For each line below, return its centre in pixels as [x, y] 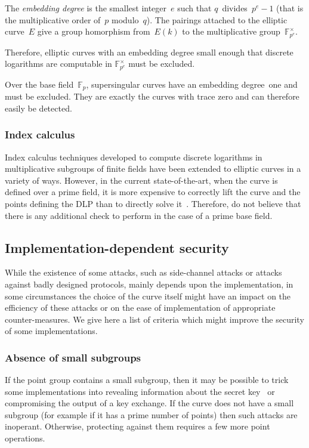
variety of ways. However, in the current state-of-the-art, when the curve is [141, 180]
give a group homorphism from [94, 31]
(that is [290, 8]
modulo [125, 19]
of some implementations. [51, 331]
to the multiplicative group [231, 31]
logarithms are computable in [58, 64]
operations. [25, 438]
